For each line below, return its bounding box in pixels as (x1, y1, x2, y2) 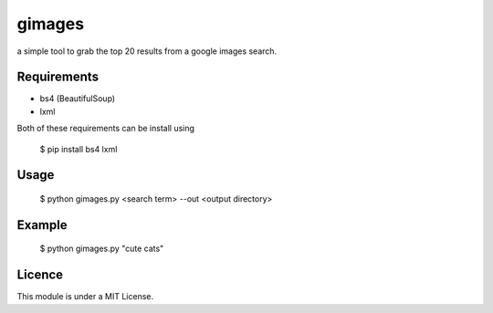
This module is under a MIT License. (16, 291, 154, 302)
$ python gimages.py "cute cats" (39, 243, 164, 255)
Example (16, 217, 68, 233)
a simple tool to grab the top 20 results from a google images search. (16, 46, 278, 57)
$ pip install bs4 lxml (39, 143, 118, 154)
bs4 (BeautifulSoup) (39, 93, 116, 104)
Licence (16, 267, 64, 283)
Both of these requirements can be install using (16, 123, 195, 134)
